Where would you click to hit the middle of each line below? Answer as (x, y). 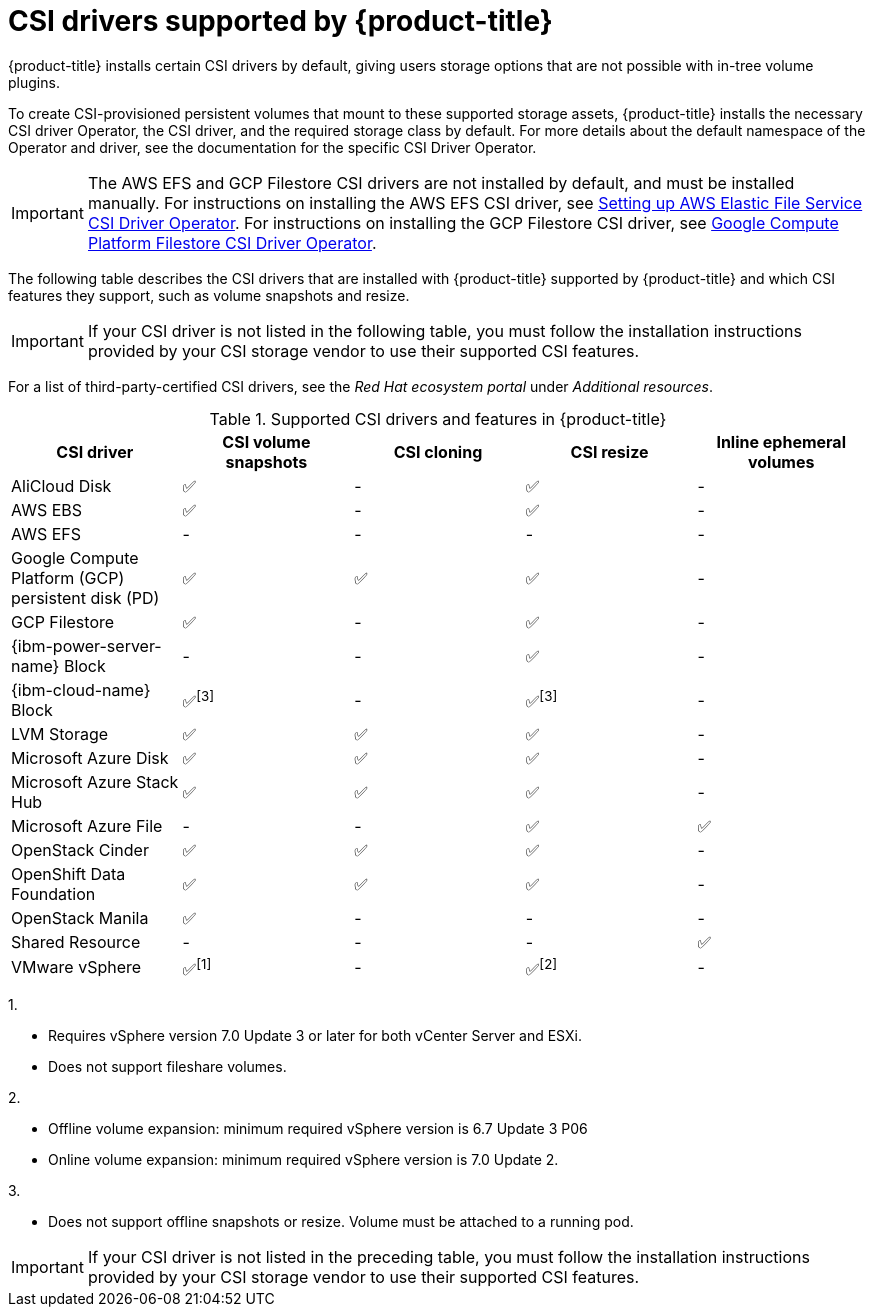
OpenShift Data (68, 873)
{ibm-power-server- (86, 645)
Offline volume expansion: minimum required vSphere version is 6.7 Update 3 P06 (318, 1129)
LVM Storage (60, 733)
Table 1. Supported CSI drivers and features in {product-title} (438, 418)
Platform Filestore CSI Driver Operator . (232, 242)
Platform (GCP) (68, 577)
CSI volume (266, 441)
